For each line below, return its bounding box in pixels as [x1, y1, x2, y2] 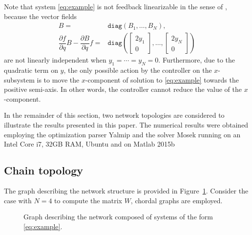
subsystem [4, 74, 35, 85]
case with [4, 195, 32, 205]
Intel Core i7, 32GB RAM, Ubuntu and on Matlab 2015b [4, 139, 175, 149]
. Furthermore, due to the [158, 55, 235, 65]
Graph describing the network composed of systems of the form [23, 212, 213, 222]
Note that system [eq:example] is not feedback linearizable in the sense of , [4, 1, 227, 11]
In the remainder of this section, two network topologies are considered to [4, 110, 225, 120]
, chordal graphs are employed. [130, 195, 223, 205]
